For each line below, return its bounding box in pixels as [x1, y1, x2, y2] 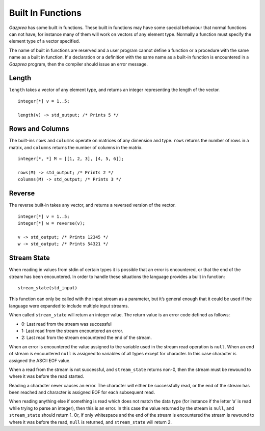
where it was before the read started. [9, 373, 84, 379]
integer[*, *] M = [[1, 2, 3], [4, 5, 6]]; [18, 156, 124, 162]
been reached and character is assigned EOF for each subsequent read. [9, 389, 155, 396]
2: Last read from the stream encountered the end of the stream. [21, 335, 152, 340]
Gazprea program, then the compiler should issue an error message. [9, 61, 148, 67]
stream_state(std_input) [18, 285, 78, 290]
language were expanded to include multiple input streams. [9, 303, 129, 308]
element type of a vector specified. [9, 38, 80, 44]
